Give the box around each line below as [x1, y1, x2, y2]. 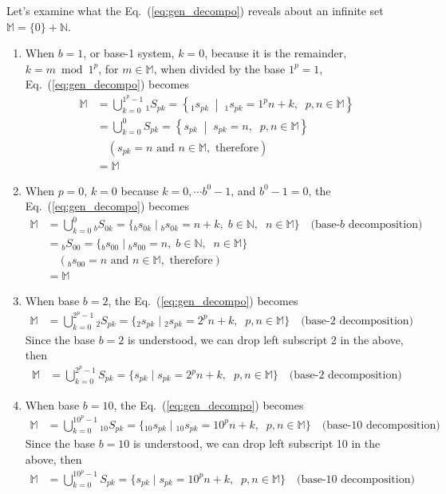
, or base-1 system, [83, 45, 175, 61]
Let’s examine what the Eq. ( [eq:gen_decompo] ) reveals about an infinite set [6, 2, 384, 18]
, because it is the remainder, [204, 45, 347, 61]
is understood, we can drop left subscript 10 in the [132, 435, 381, 452]
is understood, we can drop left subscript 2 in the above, [127, 331, 404, 347]
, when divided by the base [153, 60, 286, 76]
